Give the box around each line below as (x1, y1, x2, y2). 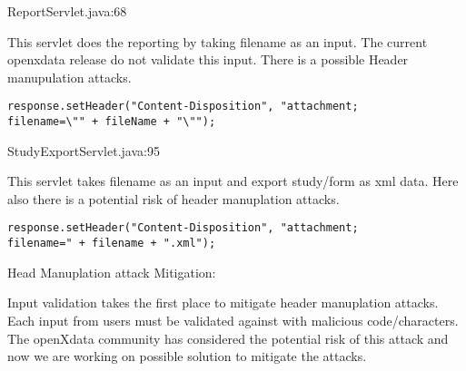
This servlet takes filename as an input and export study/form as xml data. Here (7, 171, 459, 190)
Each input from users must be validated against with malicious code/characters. (7, 310, 459, 329)
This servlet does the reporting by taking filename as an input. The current (7, 32, 428, 51)
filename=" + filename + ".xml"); (7, 237, 216, 250)
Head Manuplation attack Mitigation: (7, 262, 216, 281)
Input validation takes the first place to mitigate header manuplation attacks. (7, 293, 439, 312)
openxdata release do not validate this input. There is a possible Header (7, 50, 409, 69)
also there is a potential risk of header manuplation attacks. (7, 189, 340, 208)
